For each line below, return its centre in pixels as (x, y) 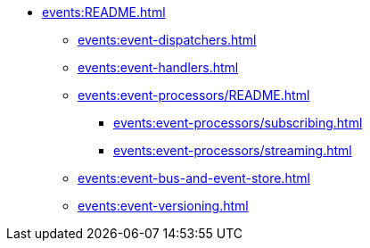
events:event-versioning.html (163, 206)
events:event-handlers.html (158, 67)
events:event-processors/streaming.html (233, 150)
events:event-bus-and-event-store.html (194, 178)
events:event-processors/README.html (194, 95)
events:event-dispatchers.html (167, 40)
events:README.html (104, 12)
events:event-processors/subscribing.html (238, 123)
